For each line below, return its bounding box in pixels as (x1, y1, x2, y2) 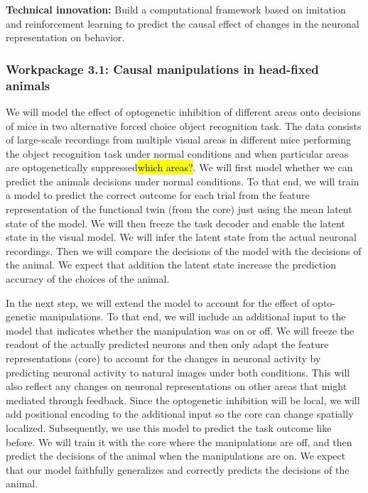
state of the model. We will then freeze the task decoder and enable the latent (6, 215, 345, 230)
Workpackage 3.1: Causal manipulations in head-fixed (6, 60, 319, 77)
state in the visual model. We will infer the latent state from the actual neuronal (6, 229, 357, 244)
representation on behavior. (6, 30, 125, 45)
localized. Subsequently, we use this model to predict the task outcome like (6, 420, 332, 435)
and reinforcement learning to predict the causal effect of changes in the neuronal (6, 16, 359, 31)
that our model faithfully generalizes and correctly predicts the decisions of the (6, 462, 350, 477)
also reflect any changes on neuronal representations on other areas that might (6, 379, 347, 394)
